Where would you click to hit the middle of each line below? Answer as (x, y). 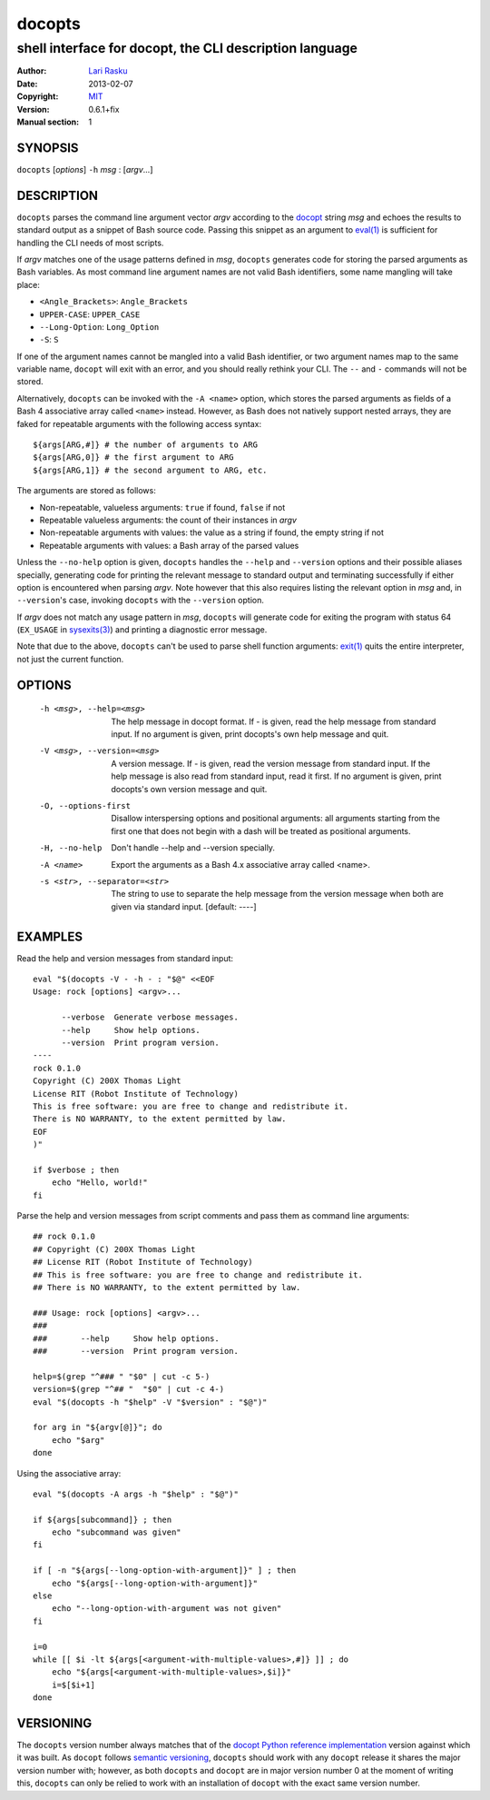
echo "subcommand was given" (116, 1532)
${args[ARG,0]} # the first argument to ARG (134, 457)
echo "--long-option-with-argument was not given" (167, 1609)
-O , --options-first (85, 806)
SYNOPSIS (48, 148)
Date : (27, 84)
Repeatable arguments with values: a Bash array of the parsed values (169, 545)
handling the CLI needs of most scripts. (90, 243)
